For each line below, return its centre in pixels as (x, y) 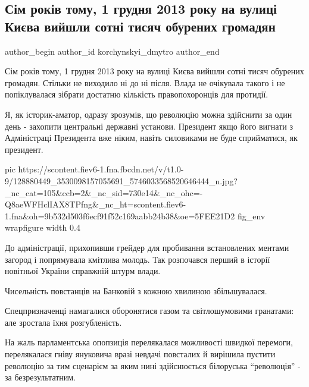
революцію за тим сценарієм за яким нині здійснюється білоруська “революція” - (153, 365)
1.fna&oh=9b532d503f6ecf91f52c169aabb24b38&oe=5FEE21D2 (120, 215)
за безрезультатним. (40, 377)
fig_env (251, 215)
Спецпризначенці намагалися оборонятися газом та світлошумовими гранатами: (149, 311)
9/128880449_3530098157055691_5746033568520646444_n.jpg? (121, 180)
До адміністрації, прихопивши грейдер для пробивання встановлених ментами (147, 247)
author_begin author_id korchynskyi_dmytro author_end (112, 51)
